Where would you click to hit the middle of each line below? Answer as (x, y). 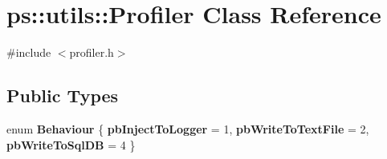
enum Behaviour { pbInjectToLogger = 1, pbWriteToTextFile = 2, (188, 128)
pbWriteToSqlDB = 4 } (71, 144)
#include (29, 52)
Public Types (63, 95)
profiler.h (92, 52)
